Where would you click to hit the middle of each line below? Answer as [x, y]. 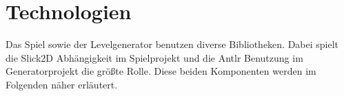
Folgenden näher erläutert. [62, 84]
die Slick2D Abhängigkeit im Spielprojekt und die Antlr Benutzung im [154, 57]
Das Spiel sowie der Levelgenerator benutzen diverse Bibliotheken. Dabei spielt [172, 44]
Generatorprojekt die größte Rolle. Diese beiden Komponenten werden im [161, 71]
